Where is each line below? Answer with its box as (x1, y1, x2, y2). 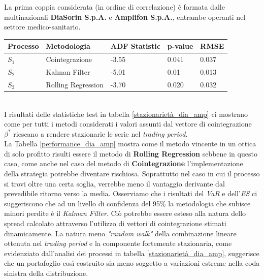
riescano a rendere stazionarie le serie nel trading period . (13, 128, 188, 139)
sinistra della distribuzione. (4, 268, 88, 278)
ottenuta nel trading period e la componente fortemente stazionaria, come (4, 238, 232, 248)
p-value (167, 41, 193, 51)
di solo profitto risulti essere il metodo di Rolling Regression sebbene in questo (4, 148, 257, 159)
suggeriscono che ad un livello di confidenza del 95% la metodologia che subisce (4, 198, 251, 208)
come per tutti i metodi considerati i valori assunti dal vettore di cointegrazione (4, 118, 252, 129)
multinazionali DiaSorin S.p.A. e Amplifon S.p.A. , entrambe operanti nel (4, 11, 246, 22)
